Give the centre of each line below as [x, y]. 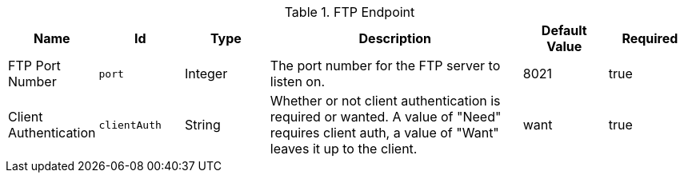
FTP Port [34, 66]
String [202, 125]
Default [564, 30]
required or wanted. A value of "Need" [386, 117]
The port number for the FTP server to [385, 66]
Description [395, 38]
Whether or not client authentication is [385, 101]
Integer [206, 74]
